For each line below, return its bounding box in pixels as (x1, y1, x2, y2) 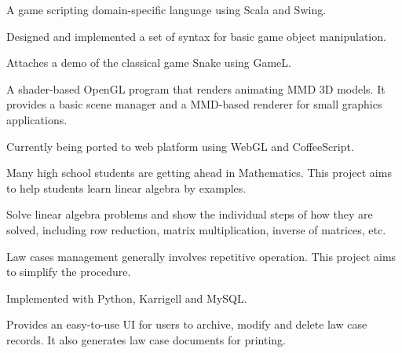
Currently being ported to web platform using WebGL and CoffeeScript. (6, 138, 354, 154)
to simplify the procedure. (6, 263, 131, 280)
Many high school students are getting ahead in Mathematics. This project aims (6, 164, 392, 181)
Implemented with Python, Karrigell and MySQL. (6, 289, 247, 306)
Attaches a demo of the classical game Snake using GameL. (6, 54, 291, 71)
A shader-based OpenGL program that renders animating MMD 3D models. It (6, 80, 386, 97)
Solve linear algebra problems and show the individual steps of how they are (6, 206, 373, 222)
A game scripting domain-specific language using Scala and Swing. (6, 2, 327, 17)
